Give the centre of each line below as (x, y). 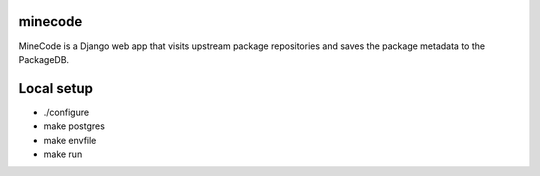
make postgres (74, 126)
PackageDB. (44, 59)
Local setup (56, 88)
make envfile (70, 140)
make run (63, 154)
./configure (66, 112)
